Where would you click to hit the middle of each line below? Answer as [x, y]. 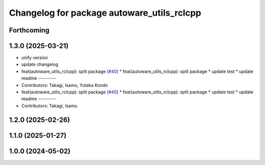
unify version [35, 58]
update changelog [40, 64]
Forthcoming [29, 30]
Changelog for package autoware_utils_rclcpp [105, 13]
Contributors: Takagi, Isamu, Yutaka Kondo [65, 85]
